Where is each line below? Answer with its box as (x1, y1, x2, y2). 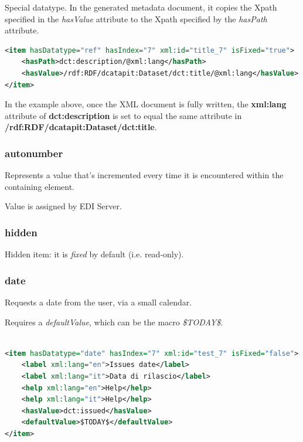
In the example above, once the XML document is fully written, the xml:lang (5, 98, 287, 110)
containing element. (5, 180, 74, 192)
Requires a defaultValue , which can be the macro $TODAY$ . (5, 315, 223, 328)
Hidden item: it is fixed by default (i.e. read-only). (5, 248, 184, 260)
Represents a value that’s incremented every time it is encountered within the (5, 169, 284, 181)
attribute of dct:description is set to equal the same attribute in (5, 109, 242, 121)
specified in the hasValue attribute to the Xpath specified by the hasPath (5, 12, 267, 25)
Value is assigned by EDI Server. (5, 200, 122, 212)
